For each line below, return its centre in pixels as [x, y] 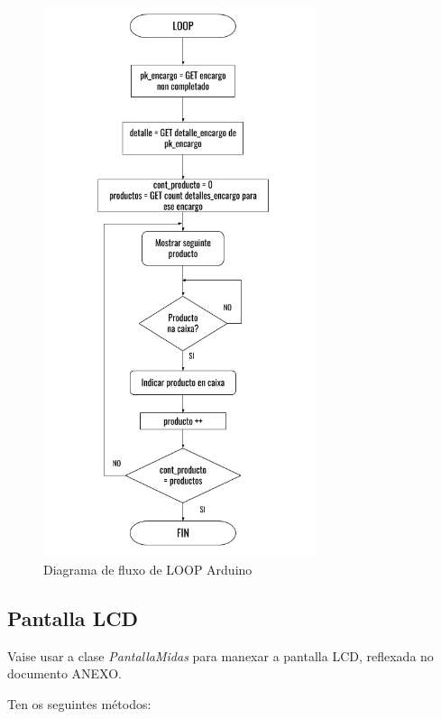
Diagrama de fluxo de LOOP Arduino [148, 569]
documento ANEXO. [64, 673]
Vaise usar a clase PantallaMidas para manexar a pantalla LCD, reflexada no [220, 655]
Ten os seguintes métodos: [79, 703]
